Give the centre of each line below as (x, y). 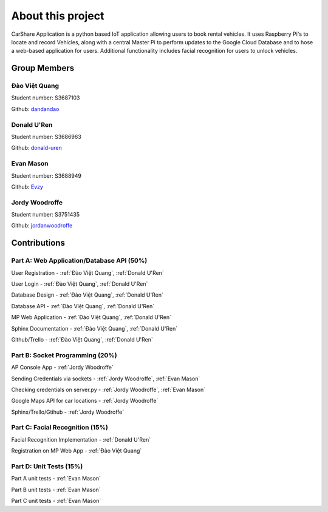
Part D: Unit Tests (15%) (47, 466)
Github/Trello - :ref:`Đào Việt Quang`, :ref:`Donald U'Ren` (82, 339)
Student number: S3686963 (46, 137)
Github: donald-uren (36, 148)
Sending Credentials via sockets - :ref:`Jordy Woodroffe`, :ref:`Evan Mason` (106, 379)
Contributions (38, 243)
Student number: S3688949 (46, 175)
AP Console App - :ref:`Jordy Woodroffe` (62, 368)
